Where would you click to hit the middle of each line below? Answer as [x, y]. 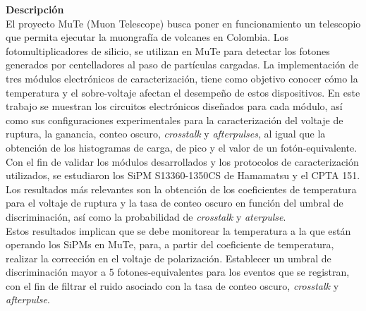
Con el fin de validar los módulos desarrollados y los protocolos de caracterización [182, 161]
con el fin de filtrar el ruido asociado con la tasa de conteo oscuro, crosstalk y [172, 285]
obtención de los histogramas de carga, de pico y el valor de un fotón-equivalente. [182, 147]
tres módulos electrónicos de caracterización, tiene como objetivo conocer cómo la [182, 78]
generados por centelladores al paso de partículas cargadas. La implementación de [182, 65]
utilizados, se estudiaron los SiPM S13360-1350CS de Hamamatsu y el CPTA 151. [183, 175]
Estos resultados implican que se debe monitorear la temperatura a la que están [178, 230]
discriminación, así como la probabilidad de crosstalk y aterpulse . [146, 216]
